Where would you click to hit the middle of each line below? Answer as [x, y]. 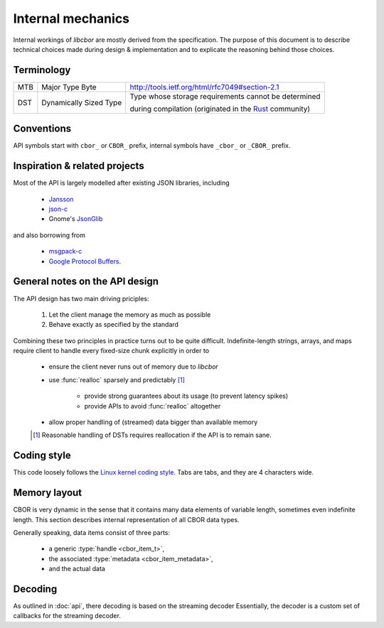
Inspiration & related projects [79, 166]
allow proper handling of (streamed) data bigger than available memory [153, 422]
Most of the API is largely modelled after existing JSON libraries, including [122, 183]
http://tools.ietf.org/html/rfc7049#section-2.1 [204, 87]
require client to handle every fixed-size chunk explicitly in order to [111, 351]
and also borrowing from [49, 235]
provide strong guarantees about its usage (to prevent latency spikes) [186, 396]
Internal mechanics [71, 18]
